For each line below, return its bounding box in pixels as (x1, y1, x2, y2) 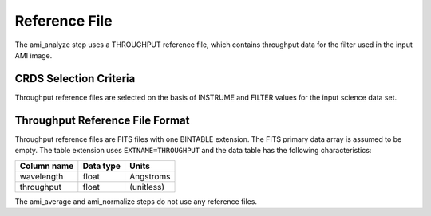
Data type (82, 160, 121, 171)
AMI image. (14, 50, 53, 60)
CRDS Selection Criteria (14, 72, 136, 85)
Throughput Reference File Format (14, 113, 190, 127)
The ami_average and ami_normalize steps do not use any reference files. (14, 196, 257, 206)
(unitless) (129, 181, 165, 192)
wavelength (19, 171, 64, 182)
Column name (19, 160, 74, 171)
